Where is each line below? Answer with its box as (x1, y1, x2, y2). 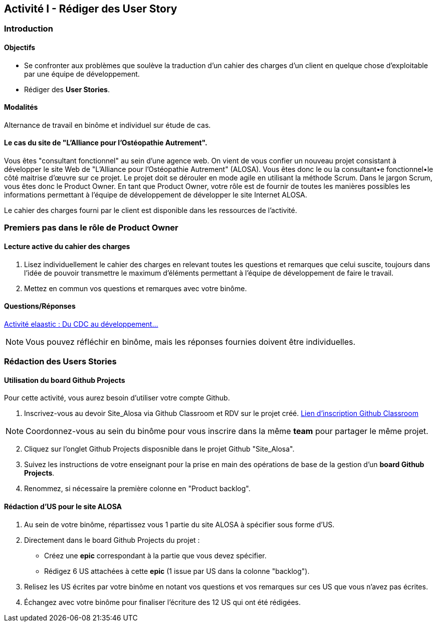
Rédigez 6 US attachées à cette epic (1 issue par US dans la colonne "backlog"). (44, 566, 310, 575)
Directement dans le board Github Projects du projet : (24, 535, 200, 544)
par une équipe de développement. (24, 69, 140, 78)
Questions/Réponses (4, 302, 76, 311)
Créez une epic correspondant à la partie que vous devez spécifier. (44, 551, 267, 560)
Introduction (4, 24, 53, 34)
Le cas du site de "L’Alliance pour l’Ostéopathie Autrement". (4, 138, 207, 147)
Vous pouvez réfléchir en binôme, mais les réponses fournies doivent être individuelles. (26, 336, 356, 347)
